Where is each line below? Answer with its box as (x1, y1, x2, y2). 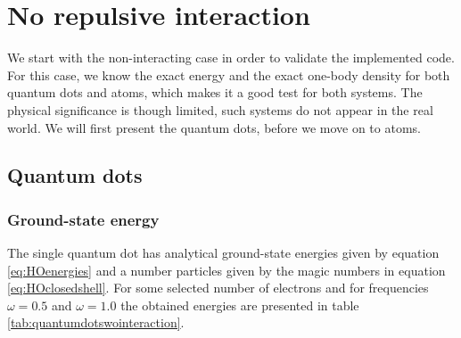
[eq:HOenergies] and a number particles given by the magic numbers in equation (7, 260, 446, 279)
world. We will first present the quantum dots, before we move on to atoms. (7, 118, 421, 136)
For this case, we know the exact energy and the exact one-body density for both (7, 65, 450, 84)
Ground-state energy (7, 208, 160, 230)
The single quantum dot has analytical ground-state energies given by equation (7, 243, 440, 262)
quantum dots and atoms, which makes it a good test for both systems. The (7, 83, 423, 102)
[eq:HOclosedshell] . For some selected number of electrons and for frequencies (7, 278, 429, 297)
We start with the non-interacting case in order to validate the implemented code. (7, 48, 455, 67)
